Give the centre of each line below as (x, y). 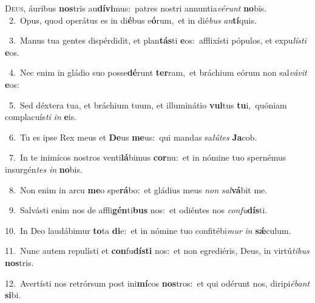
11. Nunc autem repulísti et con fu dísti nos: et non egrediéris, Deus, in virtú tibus (157, 251)
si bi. (13, 295)
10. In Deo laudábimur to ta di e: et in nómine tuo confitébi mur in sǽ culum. (148, 230)
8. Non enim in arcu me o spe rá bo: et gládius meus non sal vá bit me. (138, 189)
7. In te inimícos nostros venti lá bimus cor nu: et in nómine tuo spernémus (147, 157)
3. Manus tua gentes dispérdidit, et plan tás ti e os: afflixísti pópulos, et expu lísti (158, 40)
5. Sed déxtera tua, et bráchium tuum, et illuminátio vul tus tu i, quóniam (148, 105)
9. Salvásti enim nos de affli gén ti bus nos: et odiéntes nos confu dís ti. (138, 210)
